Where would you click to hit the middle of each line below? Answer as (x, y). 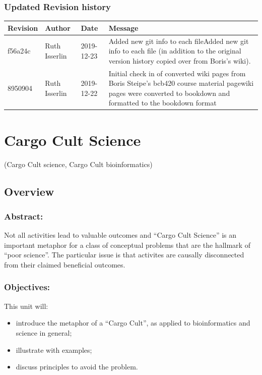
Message (123, 28)
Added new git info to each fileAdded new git (179, 41)
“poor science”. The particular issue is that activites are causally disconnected (124, 255)
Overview (29, 191)
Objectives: (27, 287)
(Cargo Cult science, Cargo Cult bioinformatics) (78, 164)
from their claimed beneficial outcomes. (65, 264)
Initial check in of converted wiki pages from (177, 73)
